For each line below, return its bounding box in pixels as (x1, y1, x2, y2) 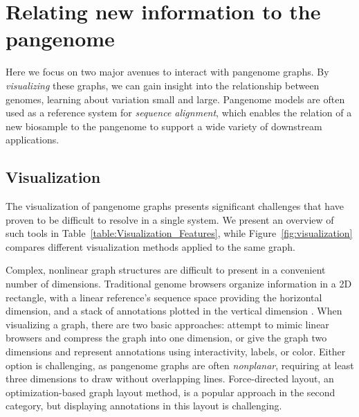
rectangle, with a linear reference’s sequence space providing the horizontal (6, 290, 322, 304)
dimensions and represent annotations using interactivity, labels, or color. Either (6, 344, 346, 359)
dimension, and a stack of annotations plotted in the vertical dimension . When (6, 303, 342, 318)
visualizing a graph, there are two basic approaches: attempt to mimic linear (6, 317, 329, 331)
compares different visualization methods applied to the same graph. (6, 239, 295, 254)
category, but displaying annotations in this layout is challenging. (6, 398, 282, 413)
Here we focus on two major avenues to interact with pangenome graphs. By (6, 64, 329, 79)
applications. (6, 132, 59, 147)
